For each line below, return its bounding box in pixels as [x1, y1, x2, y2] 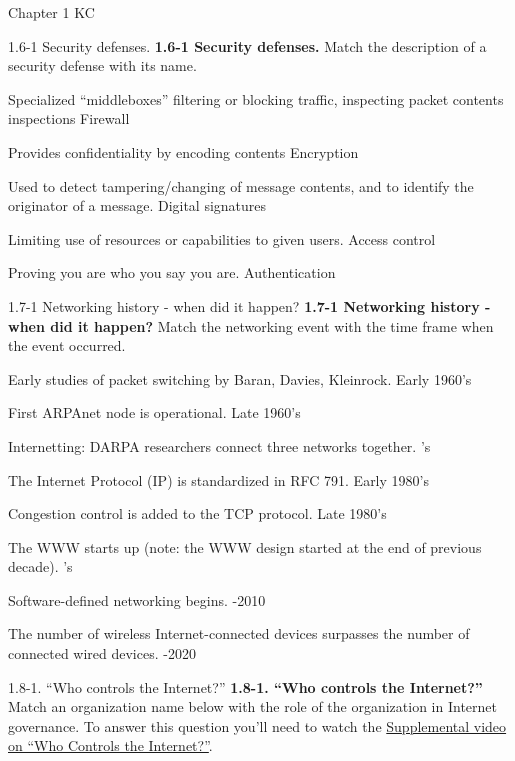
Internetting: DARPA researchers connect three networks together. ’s [8, 435, 431, 456]
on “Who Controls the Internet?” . [8, 735, 213, 756]
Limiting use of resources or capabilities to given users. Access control [8, 228, 436, 249]
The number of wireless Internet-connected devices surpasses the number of [8, 623, 470, 644]
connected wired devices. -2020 [8, 643, 196, 664]
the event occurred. [8, 335, 126, 356]
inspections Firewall [8, 108, 130, 129]
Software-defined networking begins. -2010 [8, 589, 266, 610]
